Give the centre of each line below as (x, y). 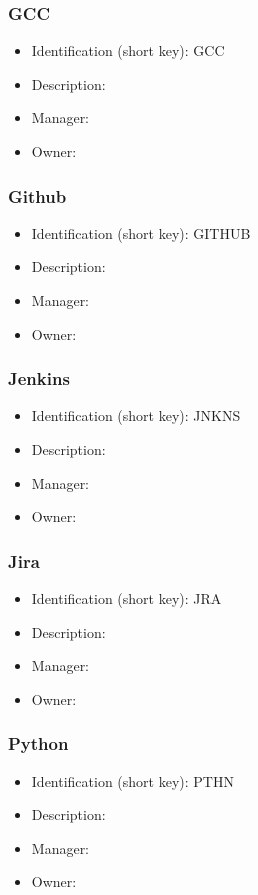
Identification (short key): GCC (128, 50)
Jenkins (39, 378)
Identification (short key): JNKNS (136, 415)
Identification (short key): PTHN (132, 780)
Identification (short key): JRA (126, 598)
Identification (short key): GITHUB (141, 232)
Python (38, 743)
